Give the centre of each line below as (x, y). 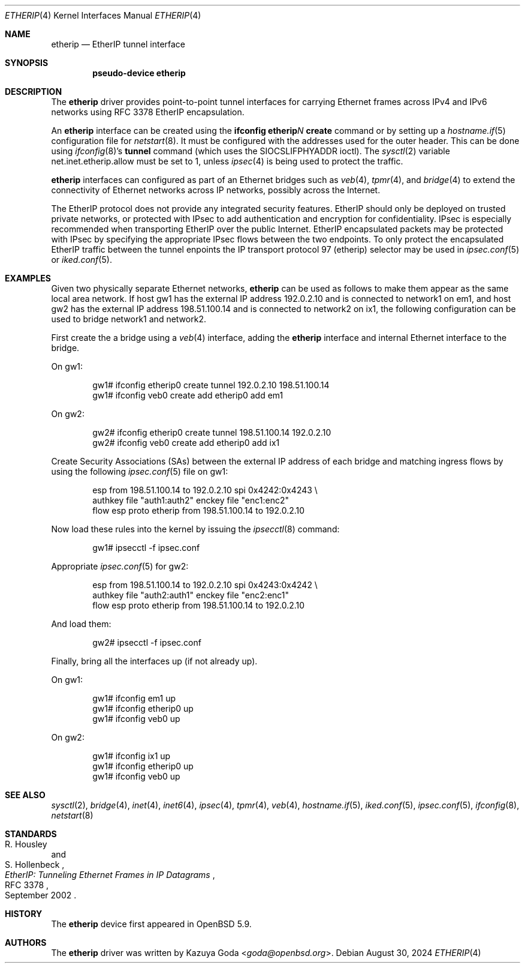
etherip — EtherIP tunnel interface (118, 44)
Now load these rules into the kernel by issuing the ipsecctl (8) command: (195, 529)
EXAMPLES (28, 278)
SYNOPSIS (27, 63)
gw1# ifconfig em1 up (134, 698)
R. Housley (26, 844)
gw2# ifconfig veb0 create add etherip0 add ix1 (186, 443)
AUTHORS (26, 942)
